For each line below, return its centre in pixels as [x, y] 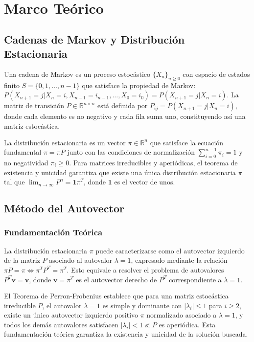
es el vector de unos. [145, 182]
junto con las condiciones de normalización [131, 152]
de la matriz [22, 260]
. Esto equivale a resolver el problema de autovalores [145, 269]
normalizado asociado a [182, 315]
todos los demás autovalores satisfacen [61, 324]
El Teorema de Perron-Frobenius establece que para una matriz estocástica [116, 296]
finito [12, 85]
